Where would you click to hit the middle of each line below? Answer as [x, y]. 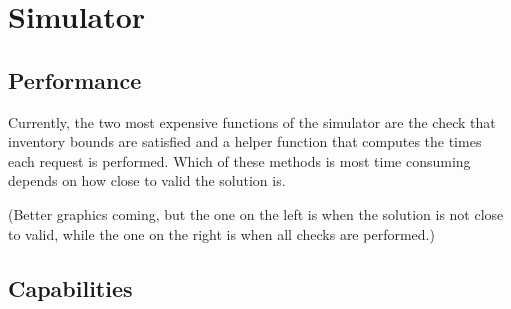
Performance [75, 79]
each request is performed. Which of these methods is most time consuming [239, 160]
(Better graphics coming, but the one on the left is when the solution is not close [256, 213]
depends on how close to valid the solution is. [147, 180]
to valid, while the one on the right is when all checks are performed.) [221, 233]
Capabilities [70, 287]
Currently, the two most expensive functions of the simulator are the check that [252, 121]
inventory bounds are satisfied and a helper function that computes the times [245, 141]
